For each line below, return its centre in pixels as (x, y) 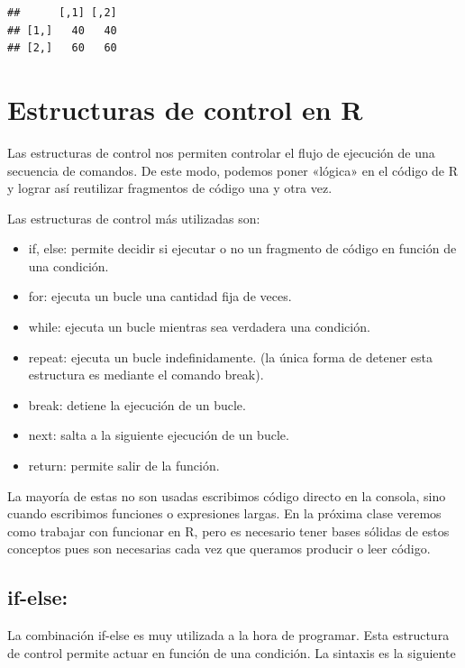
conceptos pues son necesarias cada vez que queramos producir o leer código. (219, 549)
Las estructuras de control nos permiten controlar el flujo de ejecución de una (221, 152)
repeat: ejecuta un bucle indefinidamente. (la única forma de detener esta (230, 357)
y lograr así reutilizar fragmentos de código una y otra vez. (170, 188)
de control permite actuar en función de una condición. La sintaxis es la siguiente (232, 652)
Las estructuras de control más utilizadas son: (134, 218)
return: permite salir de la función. (124, 466)
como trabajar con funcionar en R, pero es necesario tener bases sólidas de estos (228, 531)
